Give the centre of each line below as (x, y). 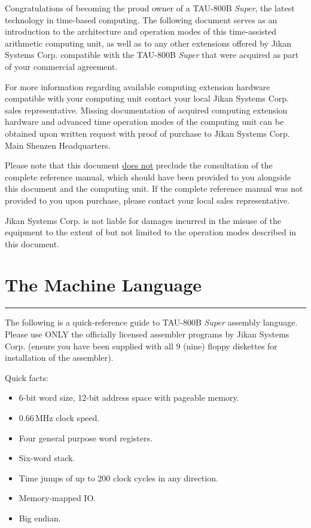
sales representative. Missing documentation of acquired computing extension (146, 110)
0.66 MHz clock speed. (59, 417)
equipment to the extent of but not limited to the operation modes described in (151, 232)
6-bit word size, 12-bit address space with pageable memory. (129, 397)
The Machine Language (103, 285)
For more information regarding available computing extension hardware (138, 86)
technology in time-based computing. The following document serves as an (141, 19)
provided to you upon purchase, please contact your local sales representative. (147, 200)
